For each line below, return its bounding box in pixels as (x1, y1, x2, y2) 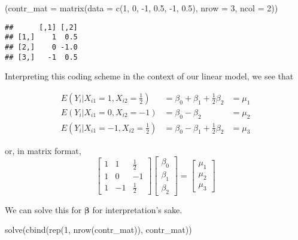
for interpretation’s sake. (92, 203, 183, 216)
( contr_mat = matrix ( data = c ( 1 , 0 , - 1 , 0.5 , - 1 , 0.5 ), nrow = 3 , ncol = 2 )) (5, 2, 278, 14)
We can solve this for (5, 203, 82, 216)
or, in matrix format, (5, 144, 81, 156)
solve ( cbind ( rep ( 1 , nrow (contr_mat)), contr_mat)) (5, 223, 192, 236)
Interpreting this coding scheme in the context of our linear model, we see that (5, 70, 294, 82)
